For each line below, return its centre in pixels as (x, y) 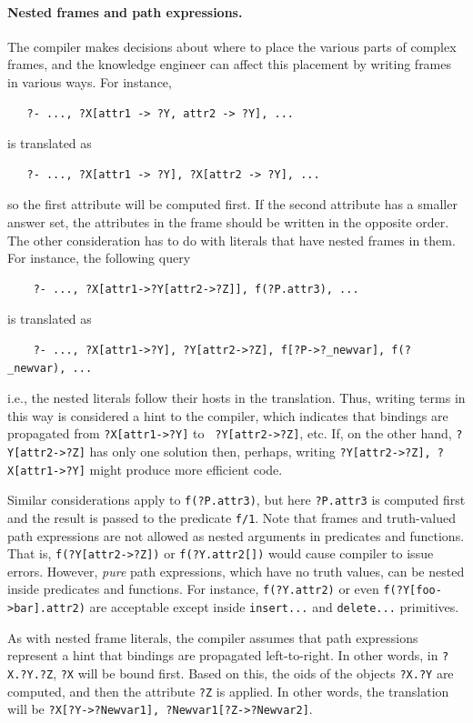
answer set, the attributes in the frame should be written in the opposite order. (228, 221)
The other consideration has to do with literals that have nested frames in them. (231, 240)
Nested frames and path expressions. (125, 11)
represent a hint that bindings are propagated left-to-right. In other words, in (223, 655)
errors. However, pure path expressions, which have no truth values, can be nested (236, 571)
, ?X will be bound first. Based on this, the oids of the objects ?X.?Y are (253, 673)
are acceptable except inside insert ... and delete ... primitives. (274, 607)
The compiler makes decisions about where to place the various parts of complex (232, 46)
